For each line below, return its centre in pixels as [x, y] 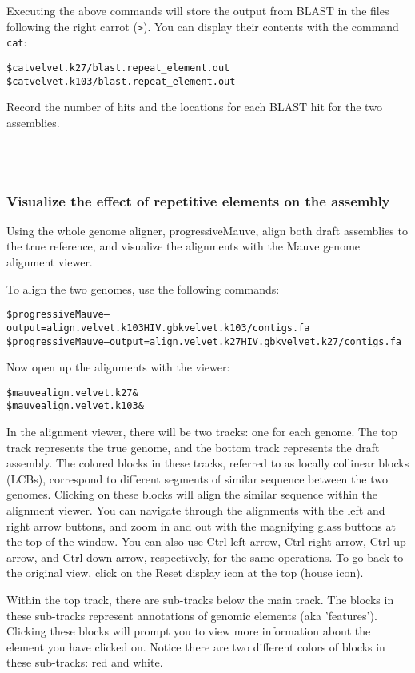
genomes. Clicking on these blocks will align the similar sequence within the [192, 494]
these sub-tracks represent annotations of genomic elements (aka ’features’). [192, 615]
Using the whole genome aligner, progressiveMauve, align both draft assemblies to [207, 230]
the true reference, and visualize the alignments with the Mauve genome [184, 246]
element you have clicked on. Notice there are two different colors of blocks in [196, 646]
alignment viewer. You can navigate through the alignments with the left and [196, 510]
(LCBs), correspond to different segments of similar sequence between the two [197, 478]
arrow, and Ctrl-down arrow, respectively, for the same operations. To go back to [205, 557]
